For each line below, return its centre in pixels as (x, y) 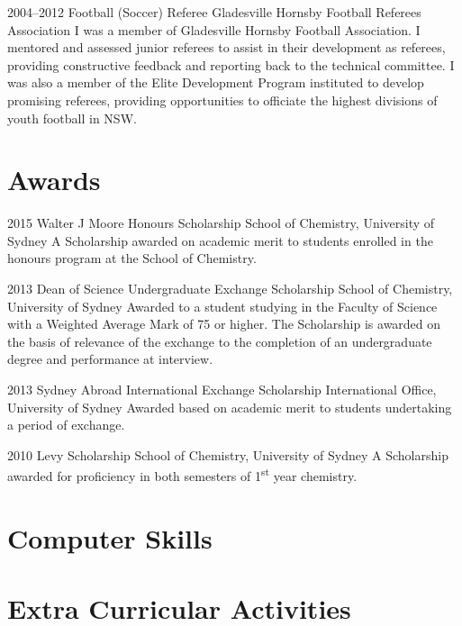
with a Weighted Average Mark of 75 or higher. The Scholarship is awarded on (224, 324)
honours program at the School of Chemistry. (132, 258)
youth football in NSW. (72, 118)
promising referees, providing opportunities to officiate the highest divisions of (222, 100)
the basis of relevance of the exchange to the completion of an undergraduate (220, 341)
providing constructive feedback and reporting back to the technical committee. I (231, 64)
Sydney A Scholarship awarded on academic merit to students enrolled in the (220, 240)
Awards (54, 180)
